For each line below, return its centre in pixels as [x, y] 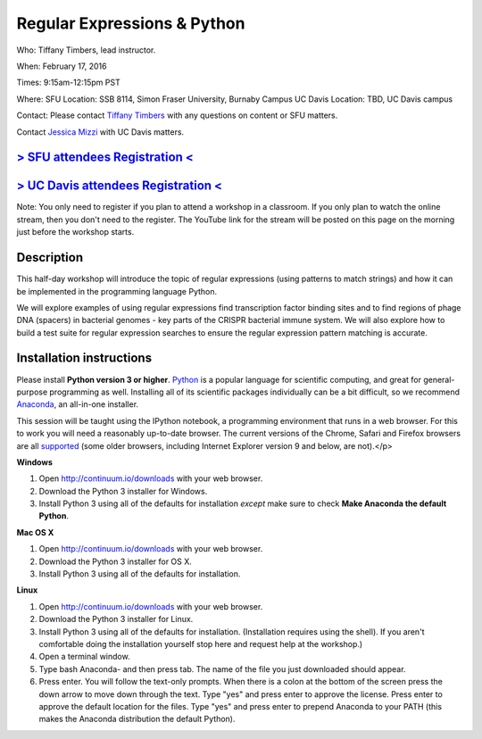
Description [50, 257]
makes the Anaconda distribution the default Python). [137, 719]
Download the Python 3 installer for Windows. [123, 491]
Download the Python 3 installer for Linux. [116, 619]
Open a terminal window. [84, 657]
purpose [32, 392]
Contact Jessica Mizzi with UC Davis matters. [100, 132]
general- [439, 379]
